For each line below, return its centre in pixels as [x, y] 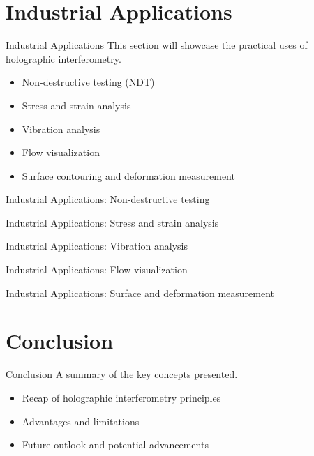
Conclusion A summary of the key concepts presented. [122, 374]
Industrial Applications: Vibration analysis [97, 246]
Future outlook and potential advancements [115, 444]
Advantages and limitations [81, 421]
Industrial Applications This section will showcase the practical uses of [157, 45]
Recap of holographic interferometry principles [121, 397]
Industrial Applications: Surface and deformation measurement [140, 292]
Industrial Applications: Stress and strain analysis [112, 222]
